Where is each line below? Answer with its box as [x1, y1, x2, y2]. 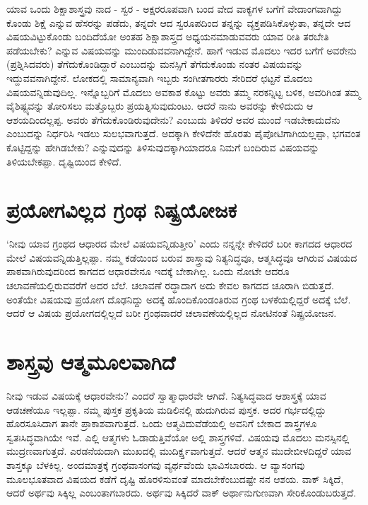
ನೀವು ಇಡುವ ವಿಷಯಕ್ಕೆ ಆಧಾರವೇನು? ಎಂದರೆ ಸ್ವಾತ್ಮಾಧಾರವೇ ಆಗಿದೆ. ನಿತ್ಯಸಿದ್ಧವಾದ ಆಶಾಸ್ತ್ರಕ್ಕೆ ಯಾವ [6, 388, 326, 402]
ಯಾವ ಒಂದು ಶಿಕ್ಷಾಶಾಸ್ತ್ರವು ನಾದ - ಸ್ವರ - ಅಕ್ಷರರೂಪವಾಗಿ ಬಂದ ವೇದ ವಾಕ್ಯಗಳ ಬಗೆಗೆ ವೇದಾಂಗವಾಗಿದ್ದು [6, 1, 343, 16]
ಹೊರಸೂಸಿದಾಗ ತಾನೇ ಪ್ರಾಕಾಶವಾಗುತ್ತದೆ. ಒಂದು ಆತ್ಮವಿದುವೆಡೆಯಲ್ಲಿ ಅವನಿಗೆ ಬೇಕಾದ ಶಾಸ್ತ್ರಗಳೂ [6, 416, 317, 431]
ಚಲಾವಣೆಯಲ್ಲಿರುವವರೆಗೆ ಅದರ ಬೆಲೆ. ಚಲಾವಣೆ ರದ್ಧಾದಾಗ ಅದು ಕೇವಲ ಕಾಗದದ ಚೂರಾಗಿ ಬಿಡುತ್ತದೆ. [6, 278, 334, 293]
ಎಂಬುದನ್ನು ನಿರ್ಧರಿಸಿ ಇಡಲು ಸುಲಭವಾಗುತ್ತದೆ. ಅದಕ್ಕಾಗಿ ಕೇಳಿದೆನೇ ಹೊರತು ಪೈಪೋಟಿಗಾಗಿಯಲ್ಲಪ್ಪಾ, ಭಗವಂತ [6, 126, 361, 141]
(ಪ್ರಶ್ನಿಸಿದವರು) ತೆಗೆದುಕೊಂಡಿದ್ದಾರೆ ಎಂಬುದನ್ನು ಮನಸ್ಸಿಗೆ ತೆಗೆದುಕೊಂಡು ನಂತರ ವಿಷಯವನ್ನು [6, 57, 303, 71]
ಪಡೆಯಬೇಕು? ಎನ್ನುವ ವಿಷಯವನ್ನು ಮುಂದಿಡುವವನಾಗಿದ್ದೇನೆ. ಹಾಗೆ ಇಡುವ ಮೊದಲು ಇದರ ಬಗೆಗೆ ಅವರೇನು [6, 42, 357, 57]
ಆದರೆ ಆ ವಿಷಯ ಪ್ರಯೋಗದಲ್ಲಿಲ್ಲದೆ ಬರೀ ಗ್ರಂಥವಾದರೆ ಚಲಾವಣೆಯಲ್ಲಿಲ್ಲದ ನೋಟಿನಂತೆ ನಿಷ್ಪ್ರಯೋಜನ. [6, 306, 337, 320]
